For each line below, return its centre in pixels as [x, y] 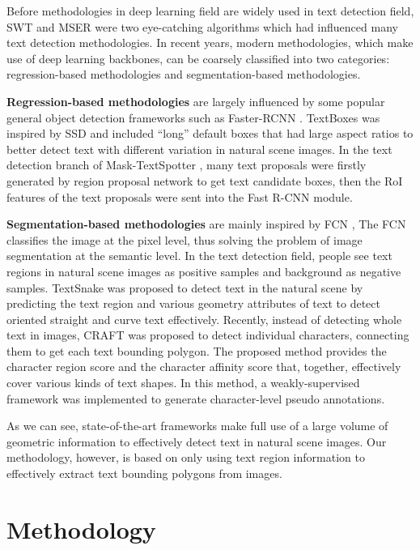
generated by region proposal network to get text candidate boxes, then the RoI [205, 180]
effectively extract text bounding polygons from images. [144, 473]
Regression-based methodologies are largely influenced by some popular [196, 101]
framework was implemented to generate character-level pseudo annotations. [196, 398]
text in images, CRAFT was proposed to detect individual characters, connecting [208, 335]
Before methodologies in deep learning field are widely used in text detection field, [210, 11]
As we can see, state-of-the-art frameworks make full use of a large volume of [197, 426]
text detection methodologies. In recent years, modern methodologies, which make [210, 43]
